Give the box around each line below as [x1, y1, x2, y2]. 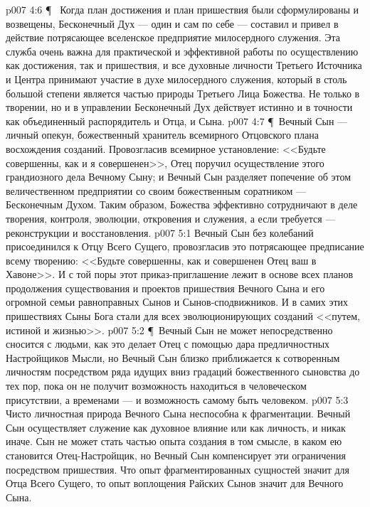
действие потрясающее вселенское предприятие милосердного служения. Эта [6, 30, 341, 45]
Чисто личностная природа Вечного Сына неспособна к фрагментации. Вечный [6, 406, 351, 421]
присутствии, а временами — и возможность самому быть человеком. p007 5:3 [6, 392, 349, 407]
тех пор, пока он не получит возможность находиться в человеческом [6, 378, 307, 393]
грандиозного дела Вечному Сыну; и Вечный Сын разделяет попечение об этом [6, 169, 351, 184]
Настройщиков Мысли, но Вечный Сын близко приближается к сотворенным [6, 350, 340, 365]
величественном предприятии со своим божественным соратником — [6, 183, 306, 198]
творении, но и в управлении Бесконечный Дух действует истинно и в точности [6, 100, 353, 114]
